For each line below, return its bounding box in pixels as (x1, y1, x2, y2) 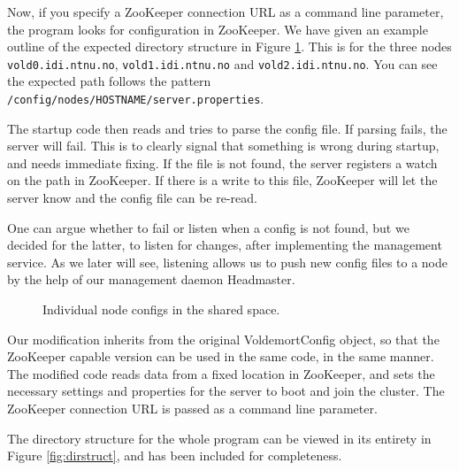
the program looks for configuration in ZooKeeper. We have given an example (7, 19, 428, 38)
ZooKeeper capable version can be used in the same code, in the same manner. (7, 347, 434, 366)
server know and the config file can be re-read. (7, 189, 257, 207)
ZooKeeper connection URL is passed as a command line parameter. (7, 399, 378, 417)
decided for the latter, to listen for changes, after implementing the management (7, 235, 442, 254)
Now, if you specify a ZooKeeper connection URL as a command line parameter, (7, 3, 444, 20)
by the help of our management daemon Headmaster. (7, 270, 295, 289)
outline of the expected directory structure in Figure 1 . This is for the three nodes (7, 37, 452, 56)
